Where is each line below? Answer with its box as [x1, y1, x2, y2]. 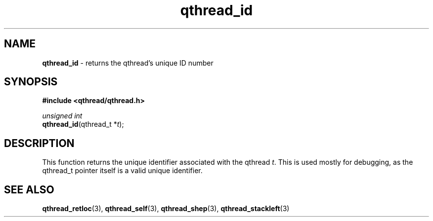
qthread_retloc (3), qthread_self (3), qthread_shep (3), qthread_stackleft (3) [42, 204, 290, 213]
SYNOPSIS [4, 75, 58, 88]
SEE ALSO [4, 183, 54, 196]
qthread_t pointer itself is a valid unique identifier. [42, 166, 203, 175]
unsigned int [42, 111, 83, 120]
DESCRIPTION [4, 137, 75, 149]
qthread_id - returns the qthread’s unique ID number [42, 58, 214, 67]
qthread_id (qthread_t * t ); [42, 120, 124, 129]
